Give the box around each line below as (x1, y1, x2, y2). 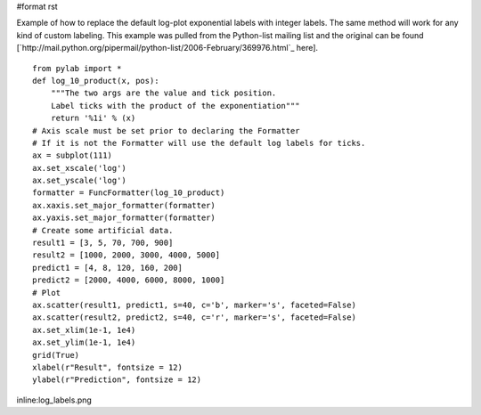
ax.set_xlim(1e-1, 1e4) (32, 325, 136, 335)
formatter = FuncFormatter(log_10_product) (32, 188, 225, 198)
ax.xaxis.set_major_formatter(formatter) (32, 200, 216, 210)
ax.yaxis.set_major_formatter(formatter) (32, 213, 216, 223)
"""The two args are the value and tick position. (50, 88, 277, 98)
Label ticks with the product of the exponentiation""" (50, 101, 300, 110)
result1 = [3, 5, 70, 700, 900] (32, 238, 174, 248)
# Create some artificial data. (32, 225, 174, 235)
